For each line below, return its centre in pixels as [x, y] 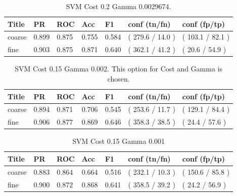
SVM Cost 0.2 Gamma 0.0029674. [118, 6]
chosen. [118, 78]
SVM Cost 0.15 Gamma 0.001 [119, 141]
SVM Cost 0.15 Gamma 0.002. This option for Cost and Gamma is [118, 69]
